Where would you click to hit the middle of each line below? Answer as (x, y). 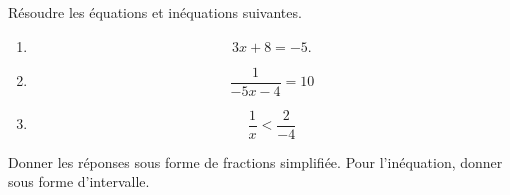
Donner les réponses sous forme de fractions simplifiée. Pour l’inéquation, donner (255, 161)
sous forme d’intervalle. (79, 181)
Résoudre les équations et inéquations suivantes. (155, 12)
